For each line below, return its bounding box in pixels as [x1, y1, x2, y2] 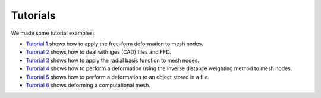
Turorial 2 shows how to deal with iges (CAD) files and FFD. [26, 48, 172, 55]
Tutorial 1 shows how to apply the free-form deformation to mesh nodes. [26, 40, 203, 47]
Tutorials [11, 9, 56, 22]
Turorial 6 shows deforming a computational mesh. [26, 81, 151, 89]
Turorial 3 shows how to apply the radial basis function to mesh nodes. [26, 57, 199, 64]
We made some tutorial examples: [11, 30, 95, 37]
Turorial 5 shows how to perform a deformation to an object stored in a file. [26, 73, 210, 80]
